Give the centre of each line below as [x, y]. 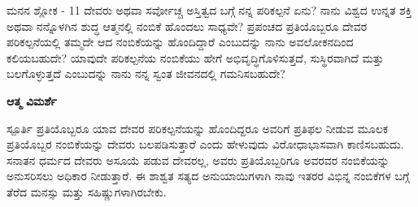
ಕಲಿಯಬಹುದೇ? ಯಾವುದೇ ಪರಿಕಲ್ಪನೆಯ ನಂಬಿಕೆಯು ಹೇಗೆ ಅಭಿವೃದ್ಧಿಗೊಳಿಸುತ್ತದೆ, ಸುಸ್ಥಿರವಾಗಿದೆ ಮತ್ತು [195, 57]
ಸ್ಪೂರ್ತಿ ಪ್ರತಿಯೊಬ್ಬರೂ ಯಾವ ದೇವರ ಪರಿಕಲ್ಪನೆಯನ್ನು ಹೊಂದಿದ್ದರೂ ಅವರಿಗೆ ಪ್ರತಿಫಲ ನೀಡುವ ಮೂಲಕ [198, 128]
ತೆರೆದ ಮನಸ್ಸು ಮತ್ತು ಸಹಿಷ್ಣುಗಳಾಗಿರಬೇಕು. [87, 191]
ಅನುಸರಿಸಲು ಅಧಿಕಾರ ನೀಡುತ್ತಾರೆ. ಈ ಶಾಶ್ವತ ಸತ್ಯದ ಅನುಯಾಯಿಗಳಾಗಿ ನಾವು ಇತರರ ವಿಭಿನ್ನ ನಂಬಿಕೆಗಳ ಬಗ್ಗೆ [208, 176]
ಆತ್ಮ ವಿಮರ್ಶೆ [32, 100]
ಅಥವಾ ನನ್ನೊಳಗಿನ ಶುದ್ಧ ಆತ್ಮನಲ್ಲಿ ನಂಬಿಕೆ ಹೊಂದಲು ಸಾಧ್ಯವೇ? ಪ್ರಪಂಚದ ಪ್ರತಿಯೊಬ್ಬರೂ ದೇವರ [187, 26]
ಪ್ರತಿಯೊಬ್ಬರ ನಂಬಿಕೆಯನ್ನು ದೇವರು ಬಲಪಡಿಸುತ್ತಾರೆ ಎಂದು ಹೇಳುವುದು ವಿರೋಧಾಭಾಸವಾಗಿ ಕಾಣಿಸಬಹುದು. [205, 144]
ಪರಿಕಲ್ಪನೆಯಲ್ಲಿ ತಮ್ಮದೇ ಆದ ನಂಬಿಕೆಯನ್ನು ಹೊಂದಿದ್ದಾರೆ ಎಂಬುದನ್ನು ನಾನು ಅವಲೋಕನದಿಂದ [180, 42]
